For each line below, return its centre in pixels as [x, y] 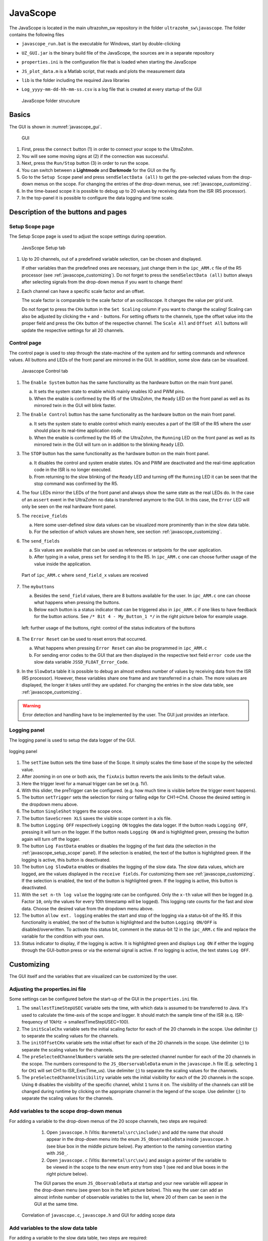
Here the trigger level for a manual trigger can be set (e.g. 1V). [85, 783]
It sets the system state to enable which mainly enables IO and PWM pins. [109, 392]
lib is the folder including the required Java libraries [76, 80]
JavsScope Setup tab [43, 248]
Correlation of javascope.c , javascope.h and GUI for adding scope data [99, 1215]
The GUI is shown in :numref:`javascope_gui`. [55, 127]
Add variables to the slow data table [53, 1228]
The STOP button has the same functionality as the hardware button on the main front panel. [116, 454]
